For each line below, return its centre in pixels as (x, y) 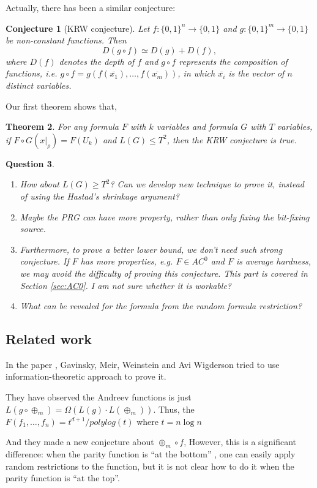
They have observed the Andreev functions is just (99, 397)
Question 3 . (30, 163)
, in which (196, 73)
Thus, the (176, 409)
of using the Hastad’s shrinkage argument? (99, 196)
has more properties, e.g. (127, 261)
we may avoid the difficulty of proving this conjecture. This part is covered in (164, 273)
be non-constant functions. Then (66, 40)
